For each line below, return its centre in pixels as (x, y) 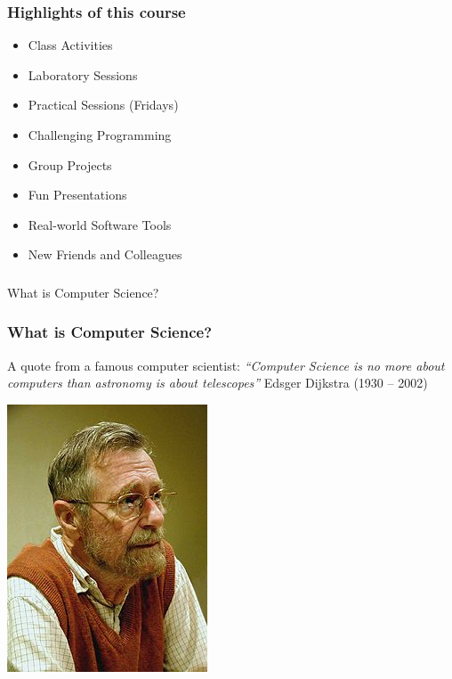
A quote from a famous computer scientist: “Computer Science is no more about (226, 365)
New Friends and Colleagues (105, 254)
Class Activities (70, 45)
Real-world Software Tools (100, 224)
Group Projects (70, 164)
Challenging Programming (100, 135)
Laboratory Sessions (83, 74)
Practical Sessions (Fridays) (103, 105)
